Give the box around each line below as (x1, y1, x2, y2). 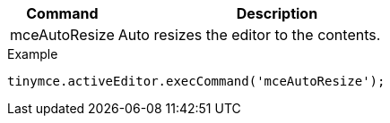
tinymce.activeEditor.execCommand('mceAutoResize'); (7, 74, 386, 88)
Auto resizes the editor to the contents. (117, 26, 381, 44)
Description (236, 4, 318, 22)
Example (7, 46, 58, 61)
